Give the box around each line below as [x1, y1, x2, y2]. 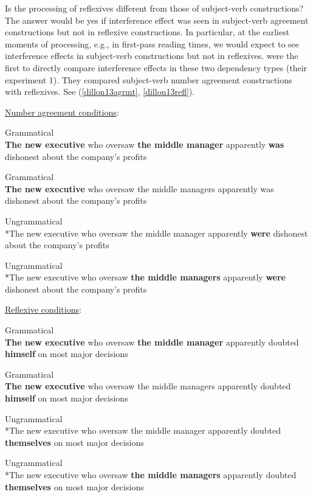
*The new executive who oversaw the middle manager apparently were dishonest [5, 226, 308, 239]
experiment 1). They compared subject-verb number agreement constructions [5, 73, 292, 86]
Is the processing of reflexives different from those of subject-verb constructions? [5, 2, 304, 14]
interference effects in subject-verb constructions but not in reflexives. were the [5, 49, 298, 62]
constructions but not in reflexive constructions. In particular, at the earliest [5, 26, 290, 38]
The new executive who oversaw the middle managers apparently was [5, 182, 274, 195]
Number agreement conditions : [5, 105, 119, 118]
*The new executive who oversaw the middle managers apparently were [5, 271, 286, 283]
